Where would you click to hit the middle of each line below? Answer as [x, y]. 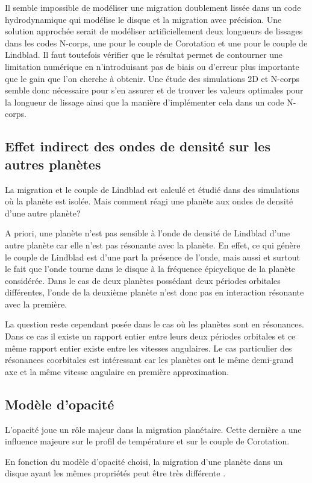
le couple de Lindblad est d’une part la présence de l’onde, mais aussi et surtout [152, 257]
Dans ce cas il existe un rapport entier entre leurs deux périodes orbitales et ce [150, 336]
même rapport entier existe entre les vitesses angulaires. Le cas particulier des [148, 348]
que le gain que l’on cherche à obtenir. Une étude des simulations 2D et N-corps [152, 78]
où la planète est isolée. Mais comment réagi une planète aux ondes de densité [149, 201]
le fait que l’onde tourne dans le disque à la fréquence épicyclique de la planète [150, 269]
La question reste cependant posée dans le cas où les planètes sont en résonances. [154, 324]
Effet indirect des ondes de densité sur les [138, 146]
